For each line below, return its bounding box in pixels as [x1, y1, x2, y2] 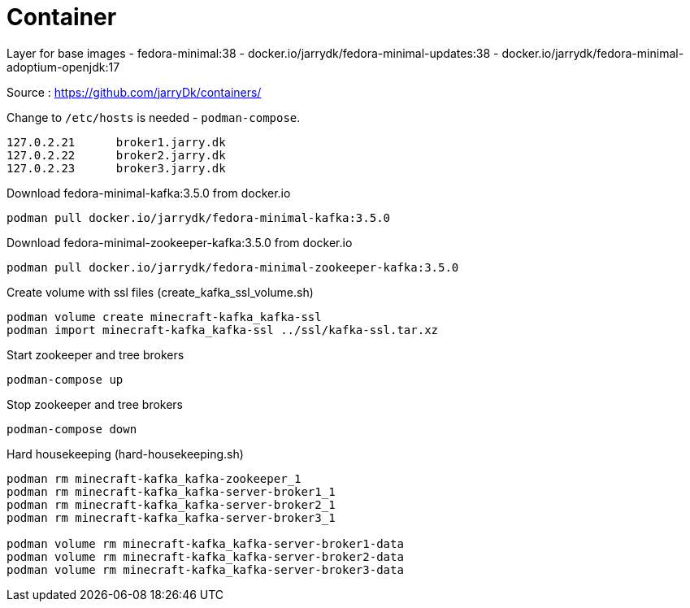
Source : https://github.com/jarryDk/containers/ [7, 85, 262, 99]
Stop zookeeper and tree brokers [7, 397, 183, 411]
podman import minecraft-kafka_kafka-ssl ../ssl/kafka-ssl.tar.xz [7, 323, 439, 337]
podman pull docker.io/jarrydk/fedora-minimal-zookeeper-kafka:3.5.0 [7, 260, 459, 274]
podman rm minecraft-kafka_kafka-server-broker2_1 [7, 497, 336, 511]
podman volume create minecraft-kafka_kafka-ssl [7, 310, 322, 324]
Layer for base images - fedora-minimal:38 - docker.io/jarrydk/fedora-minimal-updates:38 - [7, 46, 499, 60]
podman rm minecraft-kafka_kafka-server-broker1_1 [7, 484, 336, 498]
